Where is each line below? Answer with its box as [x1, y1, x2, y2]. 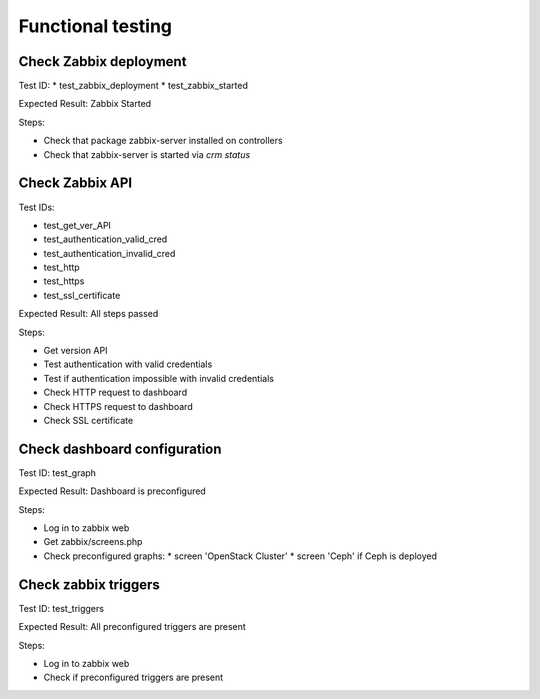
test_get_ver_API [43, 219, 112, 231]
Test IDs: [18, 201, 55, 213]
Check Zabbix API [18, 175, 133, 192]
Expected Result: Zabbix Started [18, 98, 152, 110]
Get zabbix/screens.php [43, 536, 143, 548]
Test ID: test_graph [18, 466, 97, 479]
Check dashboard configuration [18, 440, 222, 457]
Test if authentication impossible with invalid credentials [43, 372, 275, 384]
